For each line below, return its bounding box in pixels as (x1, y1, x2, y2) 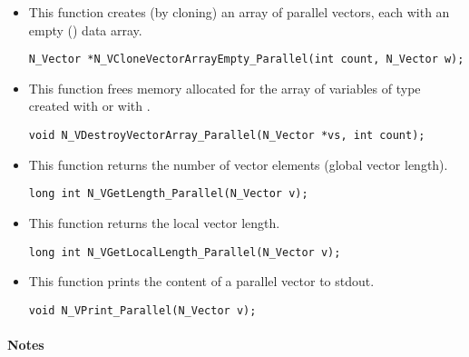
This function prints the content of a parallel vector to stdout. (28, 272, 375, 291)
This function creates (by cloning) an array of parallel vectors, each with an (28, 3, 450, 21)
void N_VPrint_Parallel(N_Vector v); (28, 303, 257, 317)
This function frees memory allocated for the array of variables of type (28, 78, 421, 97)
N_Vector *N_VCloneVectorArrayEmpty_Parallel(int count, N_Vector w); (28, 53, 464, 66)
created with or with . (28, 96, 151, 115)
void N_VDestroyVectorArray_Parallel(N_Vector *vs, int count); (28, 129, 425, 143)
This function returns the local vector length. (28, 213, 280, 232)
